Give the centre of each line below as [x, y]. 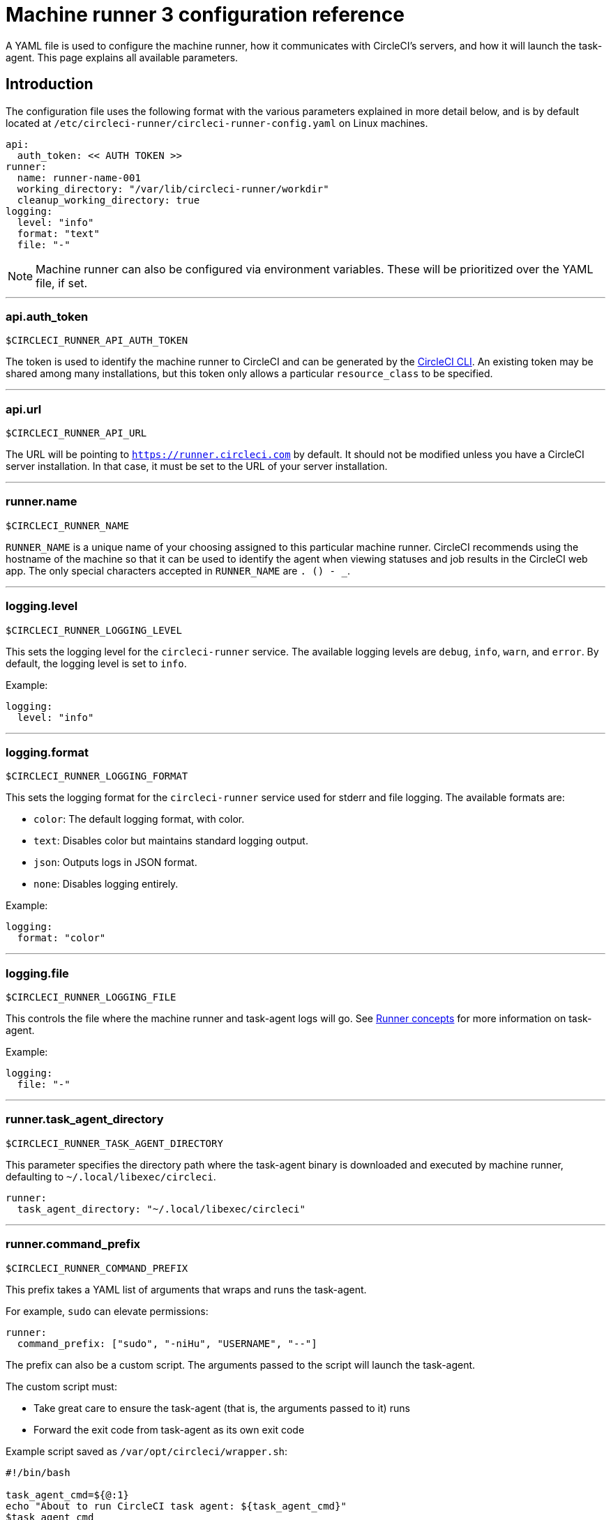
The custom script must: [61, 1386]
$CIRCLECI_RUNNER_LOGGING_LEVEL [94, 630]
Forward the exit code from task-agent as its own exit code [169, 1429]
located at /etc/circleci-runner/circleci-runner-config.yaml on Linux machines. [217, 123]
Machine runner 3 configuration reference [205, 15]
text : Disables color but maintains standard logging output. [171, 841]
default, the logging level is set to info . [96, 663]
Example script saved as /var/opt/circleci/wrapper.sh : [147, 1451]
